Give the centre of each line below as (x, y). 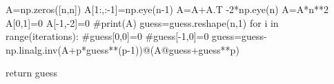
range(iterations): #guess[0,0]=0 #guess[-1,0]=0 (107, 36)
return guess (31, 73)
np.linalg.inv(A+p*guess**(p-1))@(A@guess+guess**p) (122, 49)
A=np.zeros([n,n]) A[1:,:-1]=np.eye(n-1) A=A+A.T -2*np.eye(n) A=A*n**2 (167, 9)
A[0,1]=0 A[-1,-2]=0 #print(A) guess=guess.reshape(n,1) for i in (142, 22)
